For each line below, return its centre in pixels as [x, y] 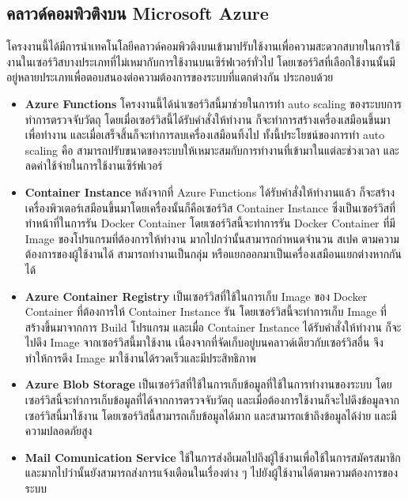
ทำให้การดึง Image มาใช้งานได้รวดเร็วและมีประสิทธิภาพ [140, 357]
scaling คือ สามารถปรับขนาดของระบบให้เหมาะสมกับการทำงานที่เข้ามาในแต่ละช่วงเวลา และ [212, 150]
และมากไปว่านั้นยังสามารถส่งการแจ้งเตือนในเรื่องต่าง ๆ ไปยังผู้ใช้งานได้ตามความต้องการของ [211, 473]
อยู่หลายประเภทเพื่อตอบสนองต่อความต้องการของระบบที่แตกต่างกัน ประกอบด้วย [170, 77]
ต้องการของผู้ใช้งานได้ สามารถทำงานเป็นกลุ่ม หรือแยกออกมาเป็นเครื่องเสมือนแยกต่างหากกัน [213, 254]
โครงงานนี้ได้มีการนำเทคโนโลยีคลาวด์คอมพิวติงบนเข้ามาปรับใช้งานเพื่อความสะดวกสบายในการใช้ [203, 46]
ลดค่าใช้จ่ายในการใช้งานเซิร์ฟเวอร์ [94, 165]
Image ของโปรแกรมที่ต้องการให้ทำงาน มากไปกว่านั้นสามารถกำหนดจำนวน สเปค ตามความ [212, 238]
